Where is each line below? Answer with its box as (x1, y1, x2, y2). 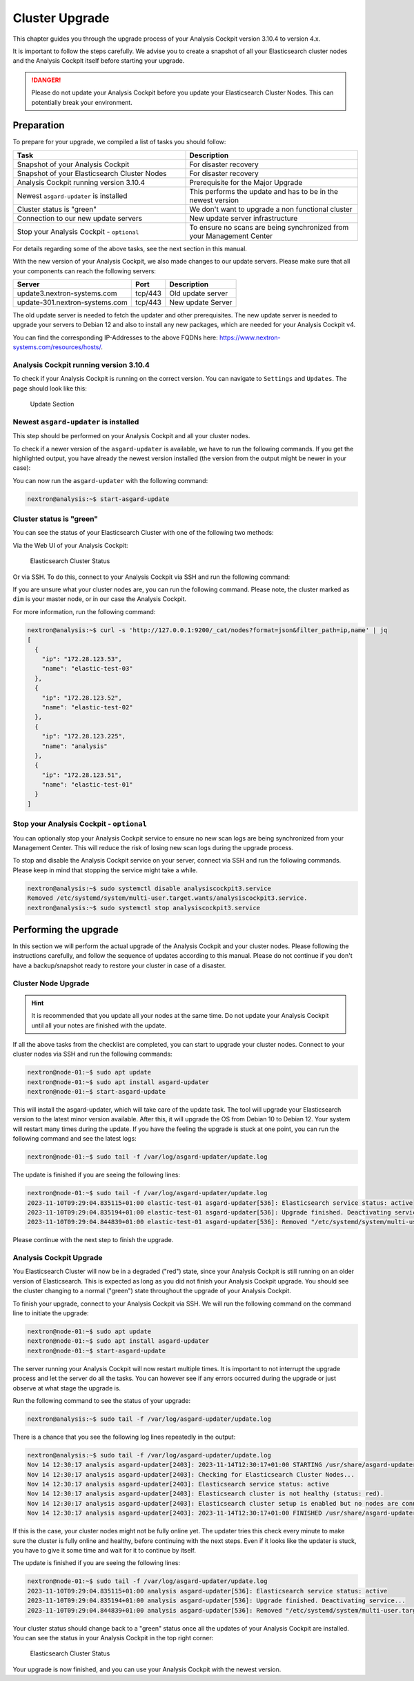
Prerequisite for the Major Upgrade (189, 177, 303, 187)
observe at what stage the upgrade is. (12, 1384, 121, 1392)
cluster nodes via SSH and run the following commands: (12, 1050, 172, 1059)
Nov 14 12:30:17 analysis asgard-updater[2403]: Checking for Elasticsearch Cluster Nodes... (27, 1471, 355, 1478)
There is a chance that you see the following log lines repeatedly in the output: (12, 1433, 236, 1441)
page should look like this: (12, 384, 88, 393)
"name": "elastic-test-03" (41, 665, 134, 673)
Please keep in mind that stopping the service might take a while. (12, 866, 198, 874)
